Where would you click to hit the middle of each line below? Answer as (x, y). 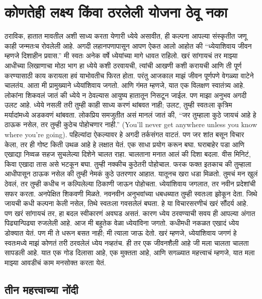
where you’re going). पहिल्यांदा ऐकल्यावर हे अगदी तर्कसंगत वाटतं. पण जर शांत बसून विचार (124, 134)
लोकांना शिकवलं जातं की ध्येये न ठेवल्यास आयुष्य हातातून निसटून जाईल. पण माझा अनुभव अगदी (126, 95)
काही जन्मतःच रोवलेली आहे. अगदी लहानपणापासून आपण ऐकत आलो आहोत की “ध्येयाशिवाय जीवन (128, 45)
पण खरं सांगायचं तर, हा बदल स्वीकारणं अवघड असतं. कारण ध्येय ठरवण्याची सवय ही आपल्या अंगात (130, 213)
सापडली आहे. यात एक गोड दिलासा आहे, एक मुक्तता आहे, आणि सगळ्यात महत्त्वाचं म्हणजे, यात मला (130, 253)
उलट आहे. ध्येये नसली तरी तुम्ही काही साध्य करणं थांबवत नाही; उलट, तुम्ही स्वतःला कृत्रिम (118, 105)
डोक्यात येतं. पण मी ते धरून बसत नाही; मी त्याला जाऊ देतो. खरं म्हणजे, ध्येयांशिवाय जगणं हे (121, 233)
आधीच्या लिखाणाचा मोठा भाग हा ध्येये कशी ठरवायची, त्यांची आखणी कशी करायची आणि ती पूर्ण (123, 65)
